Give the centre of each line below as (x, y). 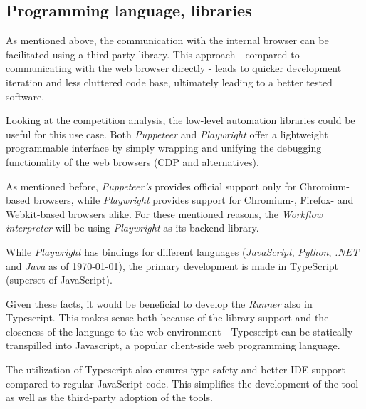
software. (25, 96)
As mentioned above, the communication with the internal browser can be (167, 40)
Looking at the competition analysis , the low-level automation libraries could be (181, 120)
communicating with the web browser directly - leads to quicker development (174, 68)
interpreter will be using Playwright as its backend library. (132, 228)
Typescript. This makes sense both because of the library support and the (167, 317)
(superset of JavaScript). (59, 280)
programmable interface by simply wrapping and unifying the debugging (164, 148)
